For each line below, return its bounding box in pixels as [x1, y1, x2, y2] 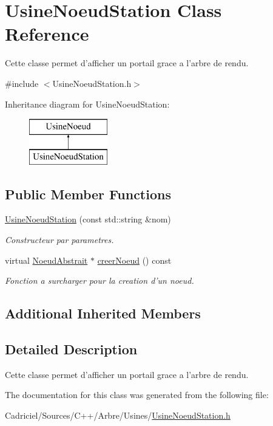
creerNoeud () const [97, 253, 172, 266]
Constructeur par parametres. [5, 233, 114, 246]
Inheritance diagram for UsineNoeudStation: [5, 97, 170, 110]
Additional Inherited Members [5, 304, 201, 323]
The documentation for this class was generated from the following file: [5, 388, 269, 401]
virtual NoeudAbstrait [5, 253, 88, 266]
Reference [5, 21, 89, 46]
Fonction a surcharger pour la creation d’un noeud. [5, 274, 194, 287]
